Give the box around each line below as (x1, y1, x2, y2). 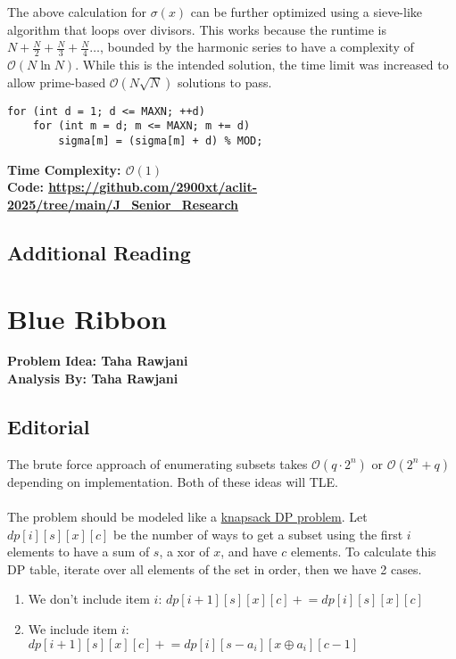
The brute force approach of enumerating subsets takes (7, 454, 308, 473)
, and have (220, 542, 278, 561)
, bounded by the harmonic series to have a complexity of (99, 37, 414, 56)
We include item (28, 620, 118, 638)
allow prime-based (7, 72, 106, 91)
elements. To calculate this (290, 542, 436, 561)
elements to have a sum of (7, 542, 150, 561)
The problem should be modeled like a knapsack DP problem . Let (7, 507, 368, 526)
